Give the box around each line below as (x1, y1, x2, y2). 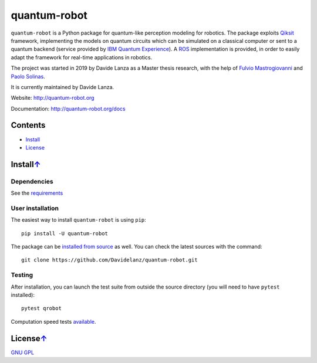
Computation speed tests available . (11, 318, 96, 325)
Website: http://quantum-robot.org (11, 94, 95, 101)
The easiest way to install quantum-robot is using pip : (11, 216, 146, 223)
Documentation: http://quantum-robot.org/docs (11, 105, 126, 112)
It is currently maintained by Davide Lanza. (11, 83, 114, 90)
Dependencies (11, 177, 54, 185)
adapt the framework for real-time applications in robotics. (11, 53, 153, 61)
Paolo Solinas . (11, 73, 45, 80)
